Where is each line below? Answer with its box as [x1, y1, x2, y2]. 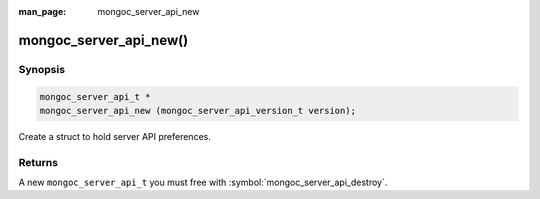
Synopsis [18, 62, 65, 76]
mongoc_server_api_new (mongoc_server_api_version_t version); [39, 105, 357, 116]
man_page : [18, 6, 67, 17]
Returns [18, 155, 59, 169]
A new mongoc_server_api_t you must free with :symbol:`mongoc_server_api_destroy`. [18, 176, 388, 189]
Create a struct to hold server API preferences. [18, 130, 212, 142]
